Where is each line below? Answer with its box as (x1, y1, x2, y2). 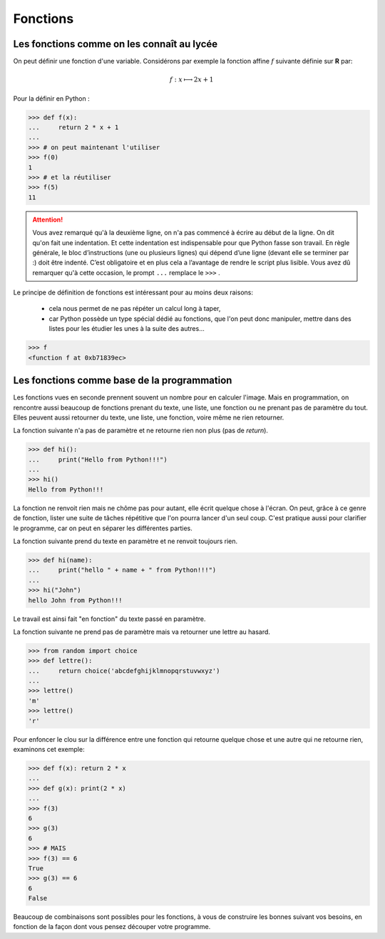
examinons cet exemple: (13, 745, 85, 754)
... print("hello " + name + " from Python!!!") (28, 566, 217, 575)
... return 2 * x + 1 (28, 124, 119, 131)
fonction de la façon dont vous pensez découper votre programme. (13, 923, 211, 931)
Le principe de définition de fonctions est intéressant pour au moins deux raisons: (13, 288, 253, 297)
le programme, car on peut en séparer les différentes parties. (13, 524, 192, 532)
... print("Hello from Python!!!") (28, 455, 168, 464)
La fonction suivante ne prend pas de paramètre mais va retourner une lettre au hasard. (13, 627, 271, 636)
